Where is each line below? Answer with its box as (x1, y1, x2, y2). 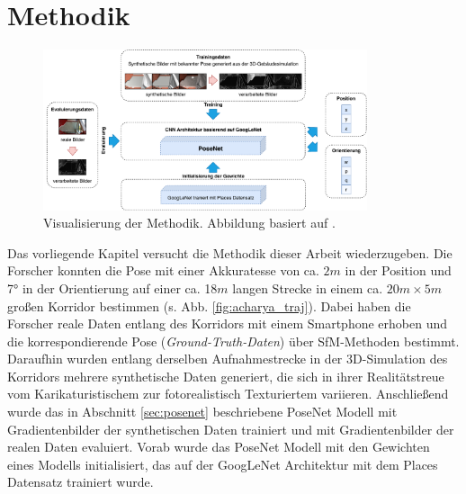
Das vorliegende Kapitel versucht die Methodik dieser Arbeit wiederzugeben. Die (7, 243, 453, 262)
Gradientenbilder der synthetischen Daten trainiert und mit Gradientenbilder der (7, 419, 454, 438)
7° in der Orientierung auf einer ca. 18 (7, 278, 218, 297)
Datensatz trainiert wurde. (7, 472, 154, 491)
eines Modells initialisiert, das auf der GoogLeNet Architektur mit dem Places (7, 454, 438, 473)
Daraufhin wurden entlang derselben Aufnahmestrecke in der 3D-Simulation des (7, 349, 448, 368)
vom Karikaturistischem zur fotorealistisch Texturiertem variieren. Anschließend (7, 384, 449, 403)
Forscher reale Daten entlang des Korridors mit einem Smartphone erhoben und (7, 314, 448, 333)
